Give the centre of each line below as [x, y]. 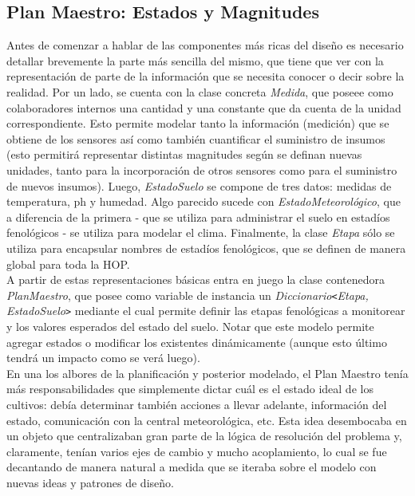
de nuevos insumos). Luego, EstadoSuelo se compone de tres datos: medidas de [199, 185]
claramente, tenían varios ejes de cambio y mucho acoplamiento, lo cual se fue [197, 451]
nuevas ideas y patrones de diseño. [90, 482]
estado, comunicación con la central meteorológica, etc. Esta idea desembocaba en [207, 420]
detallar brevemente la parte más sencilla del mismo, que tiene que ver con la [195, 60]
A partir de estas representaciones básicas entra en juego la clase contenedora [196, 279]
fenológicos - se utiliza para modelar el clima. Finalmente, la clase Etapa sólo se [201, 232]
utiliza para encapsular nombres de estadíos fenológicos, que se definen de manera [206, 248]
